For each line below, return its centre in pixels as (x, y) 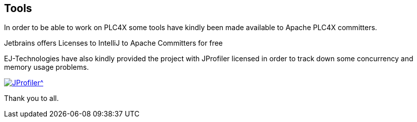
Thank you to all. (31, 98)
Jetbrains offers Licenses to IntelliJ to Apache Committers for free (113, 43)
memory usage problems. (47, 67)
